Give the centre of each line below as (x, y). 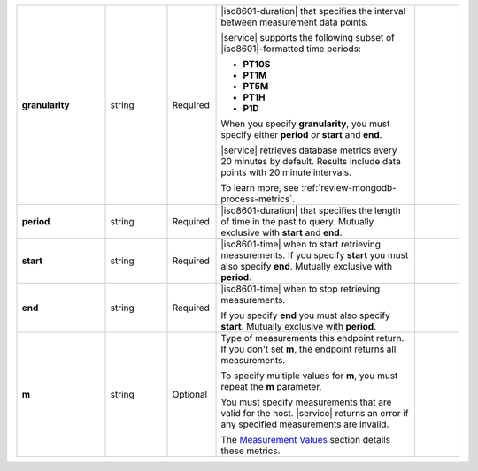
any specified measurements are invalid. (305, 424)
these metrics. (251, 451)
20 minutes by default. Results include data (311, 161)
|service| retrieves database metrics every (309, 150)
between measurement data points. (295, 22)
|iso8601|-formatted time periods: (291, 49)
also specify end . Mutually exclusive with (307, 266)
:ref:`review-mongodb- (349, 188)
